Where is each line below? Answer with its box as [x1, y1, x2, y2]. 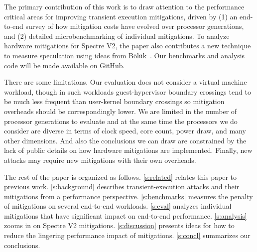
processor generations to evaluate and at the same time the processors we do [4, 116, 238, 126]
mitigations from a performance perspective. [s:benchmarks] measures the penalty [4, 191, 253, 201]
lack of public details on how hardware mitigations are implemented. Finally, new [4, 145, 253, 155]
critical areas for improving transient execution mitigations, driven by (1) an [4, 11, 238, 21]
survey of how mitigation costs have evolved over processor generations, [25, 21, 244, 31]
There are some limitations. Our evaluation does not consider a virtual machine [4, 77, 247, 87]
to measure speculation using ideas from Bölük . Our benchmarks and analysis [4, 50, 245, 60]
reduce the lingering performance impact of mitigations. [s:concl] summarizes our [4, 230, 251, 241]
